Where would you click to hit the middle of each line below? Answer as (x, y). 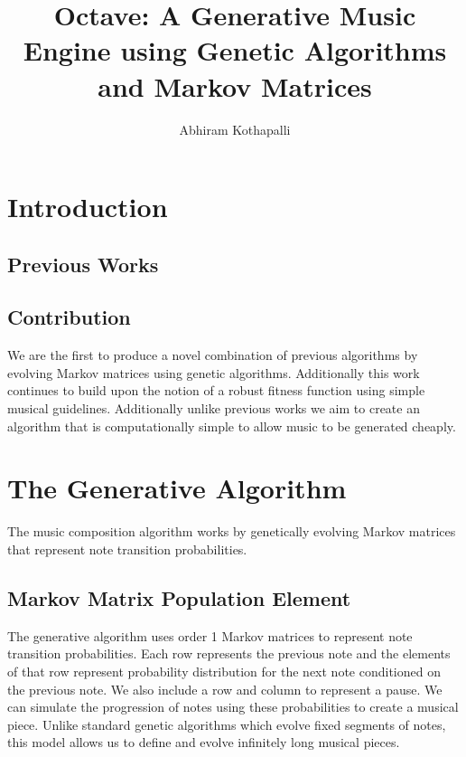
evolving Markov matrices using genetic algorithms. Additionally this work (214, 372)
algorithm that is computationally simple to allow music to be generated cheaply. (232, 426)
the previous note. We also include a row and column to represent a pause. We (225, 689)
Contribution (69, 317)
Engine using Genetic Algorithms (235, 50)
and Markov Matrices (235, 85)
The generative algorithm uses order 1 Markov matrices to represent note (210, 635)
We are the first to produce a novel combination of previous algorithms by (213, 355)
